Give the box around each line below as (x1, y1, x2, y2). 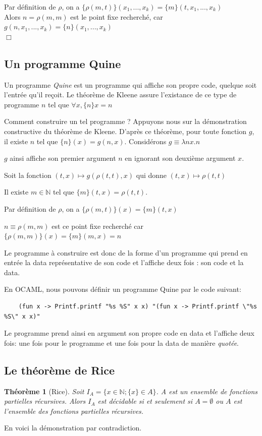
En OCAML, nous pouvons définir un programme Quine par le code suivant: (4, 284, 241, 294)
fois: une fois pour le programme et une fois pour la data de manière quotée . (4, 337, 239, 348)
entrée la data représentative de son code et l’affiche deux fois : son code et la (4, 257, 244, 268)
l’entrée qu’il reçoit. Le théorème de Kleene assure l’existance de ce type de (4, 89, 237, 100)
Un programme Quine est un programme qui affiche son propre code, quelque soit (4, 79, 257, 90)
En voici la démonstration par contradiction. (4, 422, 142, 433)
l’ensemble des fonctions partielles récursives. (4, 405, 144, 416)
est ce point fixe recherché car (51, 220, 144, 231)
